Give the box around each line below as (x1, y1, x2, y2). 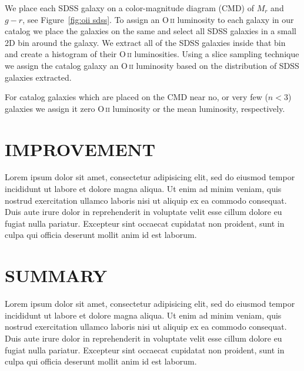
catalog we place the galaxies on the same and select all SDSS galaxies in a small (5, 25, 296, 37)
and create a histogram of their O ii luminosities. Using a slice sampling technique (5, 48, 299, 60)
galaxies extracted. (5, 71, 72, 83)
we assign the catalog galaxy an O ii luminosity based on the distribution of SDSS (5, 59, 299, 71)
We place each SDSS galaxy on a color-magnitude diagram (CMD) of (5, 2, 254, 14)
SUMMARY (5, 263, 107, 287)
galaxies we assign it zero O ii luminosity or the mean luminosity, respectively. (5, 102, 285, 114)
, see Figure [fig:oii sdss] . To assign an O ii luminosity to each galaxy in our (22, 13, 294, 25)
